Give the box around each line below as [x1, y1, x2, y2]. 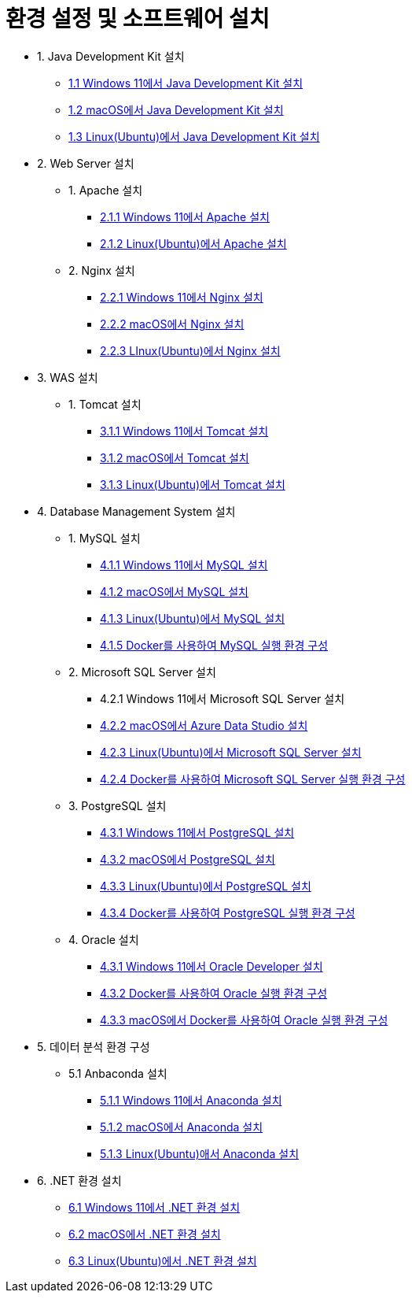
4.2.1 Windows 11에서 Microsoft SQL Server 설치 [100, 691, 345, 705]
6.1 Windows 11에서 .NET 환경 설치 [68, 1200, 241, 1214]
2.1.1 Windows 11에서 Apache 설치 [100, 209, 270, 224]
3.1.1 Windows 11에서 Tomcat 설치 [100, 424, 269, 438]
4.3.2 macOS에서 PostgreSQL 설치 [100, 852, 275, 866]
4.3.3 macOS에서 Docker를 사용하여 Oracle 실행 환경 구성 [100, 1012, 388, 1027]
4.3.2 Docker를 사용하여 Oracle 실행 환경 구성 [100, 986, 328, 1000]
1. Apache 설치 [68, 183, 143, 197]
